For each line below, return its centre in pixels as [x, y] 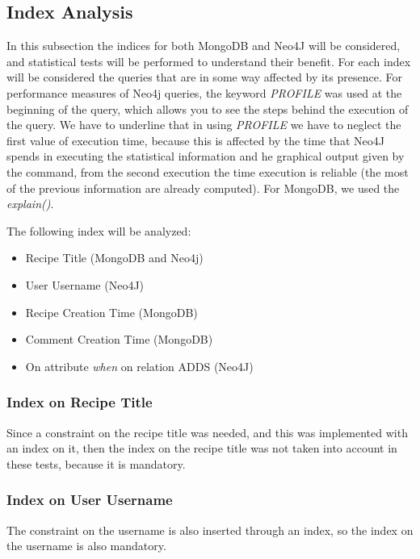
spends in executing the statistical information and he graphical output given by [206, 156]
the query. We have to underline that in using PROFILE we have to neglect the [204, 125]
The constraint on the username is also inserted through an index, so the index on [210, 530]
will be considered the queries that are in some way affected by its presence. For [204, 77]
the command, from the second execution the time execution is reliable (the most [208, 171]
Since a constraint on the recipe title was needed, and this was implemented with [207, 432]
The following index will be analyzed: [99, 230]
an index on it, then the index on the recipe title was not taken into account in [202, 448]
